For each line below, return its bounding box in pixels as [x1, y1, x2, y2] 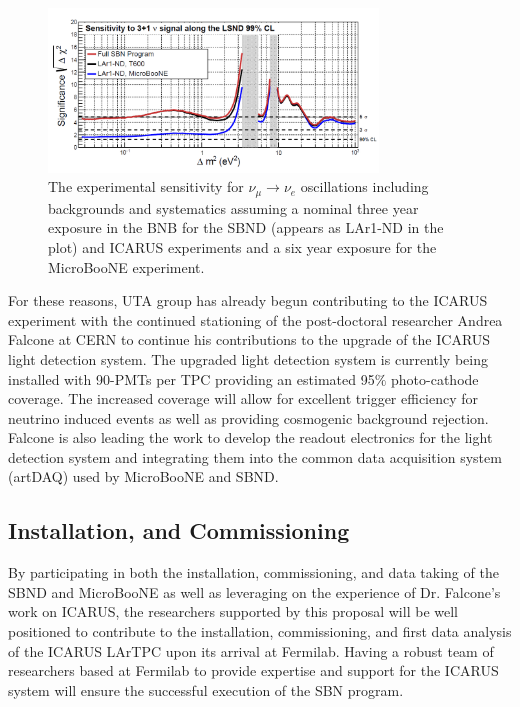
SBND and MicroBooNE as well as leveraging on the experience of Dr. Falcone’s [8, 581, 501, 602]
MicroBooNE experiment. [48, 256, 205, 277]
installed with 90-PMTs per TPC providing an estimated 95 [8, 368, 375, 389]
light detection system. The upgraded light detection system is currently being [8, 348, 488, 369]
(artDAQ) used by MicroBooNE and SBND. [8, 466, 279, 487]
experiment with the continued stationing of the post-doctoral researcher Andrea [8, 309, 503, 330]
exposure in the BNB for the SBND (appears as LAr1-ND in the [48, 217, 444, 238]
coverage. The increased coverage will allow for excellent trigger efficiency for [8, 388, 479, 409]
